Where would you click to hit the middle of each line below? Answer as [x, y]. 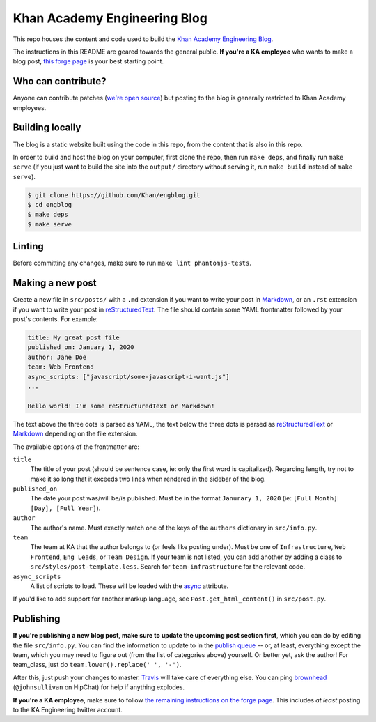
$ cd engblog [50, 205]
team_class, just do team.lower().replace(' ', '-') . [97, 665]
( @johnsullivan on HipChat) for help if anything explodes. [99, 687]
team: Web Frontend [61, 367]
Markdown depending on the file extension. [75, 434]
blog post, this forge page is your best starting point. [88, 61]
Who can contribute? [60, 81]
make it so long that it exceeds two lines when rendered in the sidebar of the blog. [148, 479]
